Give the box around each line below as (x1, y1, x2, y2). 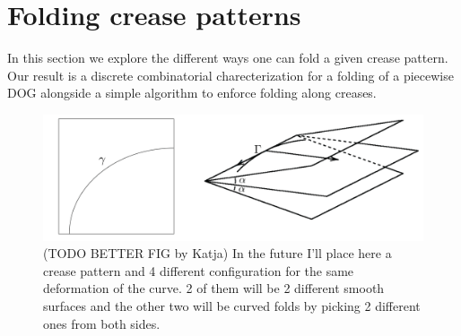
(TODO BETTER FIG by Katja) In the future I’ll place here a (43, 244, 392, 263)
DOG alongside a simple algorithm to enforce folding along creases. (7, 83, 377, 102)
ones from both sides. (43, 314, 161, 332)
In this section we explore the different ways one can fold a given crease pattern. (7, 48, 448, 67)
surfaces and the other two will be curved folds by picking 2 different (43, 297, 421, 315)
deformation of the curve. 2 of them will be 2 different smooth (43, 279, 385, 297)
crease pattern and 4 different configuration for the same (43, 261, 354, 280)
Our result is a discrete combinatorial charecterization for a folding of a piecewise (7, 65, 454, 84)
